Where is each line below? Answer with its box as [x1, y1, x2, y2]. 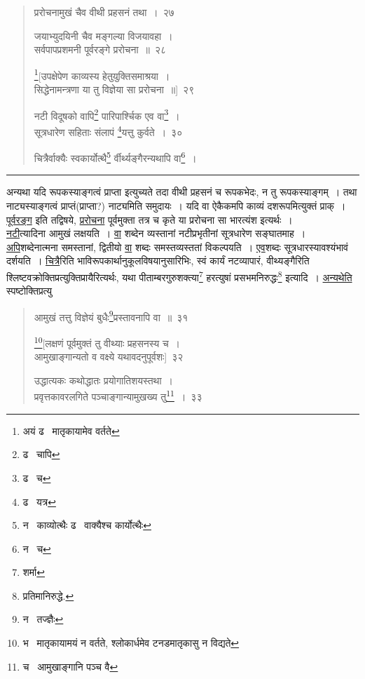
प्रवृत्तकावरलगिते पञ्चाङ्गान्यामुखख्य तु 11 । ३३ [34, 387, 202, 404]
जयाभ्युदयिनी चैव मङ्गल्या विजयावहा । [34, 28, 173, 43]
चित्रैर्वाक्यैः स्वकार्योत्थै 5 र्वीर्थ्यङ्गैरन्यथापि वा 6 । [34, 149, 197, 165]
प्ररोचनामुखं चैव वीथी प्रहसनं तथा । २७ [34, 5, 174, 19]
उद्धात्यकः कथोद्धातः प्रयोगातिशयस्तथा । [34, 372, 173, 387]
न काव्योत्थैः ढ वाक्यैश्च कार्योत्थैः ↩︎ [22, 518, 151, 532]
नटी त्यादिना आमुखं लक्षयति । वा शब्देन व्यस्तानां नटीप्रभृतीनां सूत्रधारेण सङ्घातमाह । [6, 226, 306, 241]
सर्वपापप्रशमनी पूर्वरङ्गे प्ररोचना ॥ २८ [34, 42, 167, 57]
